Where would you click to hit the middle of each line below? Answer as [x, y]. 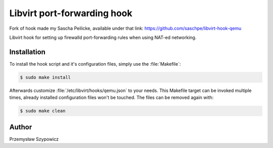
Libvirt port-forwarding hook [71, 13]
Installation [27, 52]
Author [21, 127]
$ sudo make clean [43, 111]
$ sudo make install [45, 77]
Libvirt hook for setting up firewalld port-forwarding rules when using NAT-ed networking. [103, 37]
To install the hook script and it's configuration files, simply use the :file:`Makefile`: [95, 64]
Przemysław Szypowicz [34, 139]
